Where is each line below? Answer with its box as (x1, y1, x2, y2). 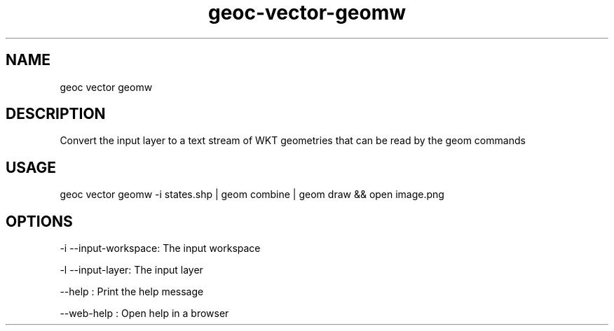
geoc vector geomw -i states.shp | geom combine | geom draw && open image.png (60, 188, 444, 201)
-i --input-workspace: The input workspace (60, 242, 261, 255)
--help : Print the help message (60, 286, 204, 298)
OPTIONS (6, 212, 73, 230)
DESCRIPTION (6, 105, 106, 123)
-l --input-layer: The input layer (60, 264, 203, 276)
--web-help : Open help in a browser (60, 307, 229, 320)
